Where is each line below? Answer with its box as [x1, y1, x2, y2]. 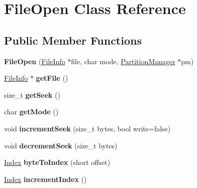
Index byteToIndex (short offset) [4, 157, 111, 167]
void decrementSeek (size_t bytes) [4, 140, 118, 150]
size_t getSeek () [4, 89, 60, 100]
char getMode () [4, 106, 59, 117]
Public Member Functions [4, 32, 142, 48]
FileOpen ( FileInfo [4, 56, 65, 66]
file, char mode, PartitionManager [71, 56, 175, 66]
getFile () [36, 73, 68, 83]
